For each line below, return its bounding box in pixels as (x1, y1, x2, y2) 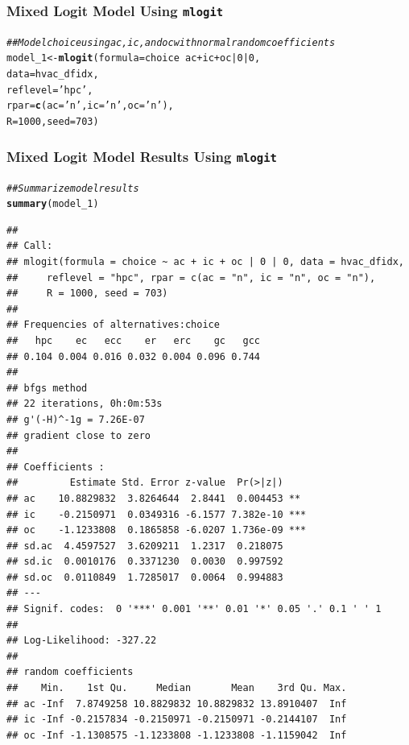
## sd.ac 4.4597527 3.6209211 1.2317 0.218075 (6, 540, 283, 552)
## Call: (6, 240, 53, 252)
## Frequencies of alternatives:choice (6, 319, 220, 331)
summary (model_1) (6, 198, 99, 210)
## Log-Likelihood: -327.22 (6, 635, 157, 647)
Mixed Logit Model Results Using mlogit (6, 146, 277, 166)
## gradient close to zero (6, 429, 151, 441)
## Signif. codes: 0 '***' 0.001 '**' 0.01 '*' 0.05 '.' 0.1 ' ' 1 (6, 603, 382, 615)
